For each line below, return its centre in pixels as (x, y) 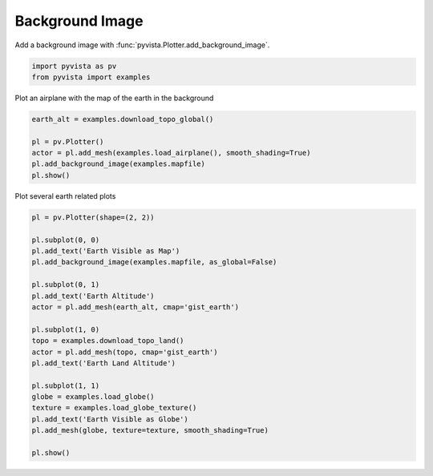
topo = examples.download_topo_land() (108, 341)
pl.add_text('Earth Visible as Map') (106, 251)
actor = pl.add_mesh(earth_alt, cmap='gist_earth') (136, 307)
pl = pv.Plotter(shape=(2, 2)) (93, 217)
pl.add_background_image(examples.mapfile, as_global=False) (154, 262)
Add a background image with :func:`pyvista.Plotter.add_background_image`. (142, 45)
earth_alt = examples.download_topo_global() (123, 119)
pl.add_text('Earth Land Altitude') (104, 363)
